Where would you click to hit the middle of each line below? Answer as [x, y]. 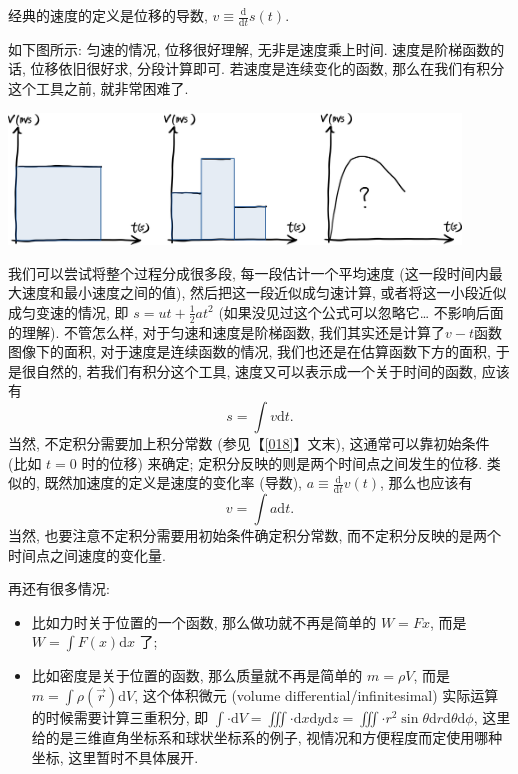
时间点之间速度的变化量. [87, 554]
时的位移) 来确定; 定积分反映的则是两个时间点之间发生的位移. [282, 462]
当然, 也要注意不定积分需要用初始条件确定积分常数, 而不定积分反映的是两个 [255, 535]
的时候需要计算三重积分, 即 [120, 717]
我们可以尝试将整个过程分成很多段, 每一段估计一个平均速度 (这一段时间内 [248, 272]
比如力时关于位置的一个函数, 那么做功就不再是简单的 [204, 621]
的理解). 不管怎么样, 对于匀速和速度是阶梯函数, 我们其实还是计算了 [227, 331]
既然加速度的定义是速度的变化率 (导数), [173, 482]
